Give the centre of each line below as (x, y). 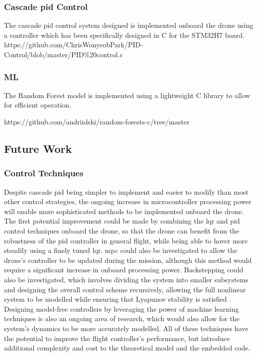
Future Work (38, 148)
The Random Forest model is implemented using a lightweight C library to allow (127, 95)
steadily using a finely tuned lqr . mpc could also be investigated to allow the (121, 250)
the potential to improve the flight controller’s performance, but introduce (117, 338)
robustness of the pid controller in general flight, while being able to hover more (126, 240)
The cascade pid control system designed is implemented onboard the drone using (129, 25)
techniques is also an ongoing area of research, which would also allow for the (122, 318)
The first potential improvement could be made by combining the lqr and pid (122, 221)
